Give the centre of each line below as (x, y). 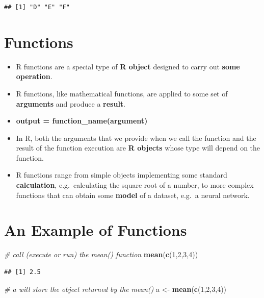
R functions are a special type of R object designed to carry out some (128, 66)
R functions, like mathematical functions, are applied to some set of (122, 93)
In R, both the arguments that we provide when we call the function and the (136, 138)
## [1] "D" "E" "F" (37, 7)
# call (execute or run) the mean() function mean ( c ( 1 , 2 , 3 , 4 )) (101, 254)
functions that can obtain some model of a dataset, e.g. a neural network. (133, 195)
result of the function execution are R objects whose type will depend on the (138, 148)
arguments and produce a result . (71, 103)
